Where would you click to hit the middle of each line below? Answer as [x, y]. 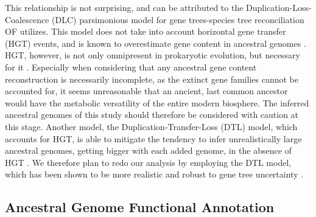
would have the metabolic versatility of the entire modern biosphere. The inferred [157, 102]
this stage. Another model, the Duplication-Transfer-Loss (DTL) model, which [151, 126]
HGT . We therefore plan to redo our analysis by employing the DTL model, [148, 162]
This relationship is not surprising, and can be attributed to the [124, 7]
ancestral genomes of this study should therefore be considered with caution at [152, 115]
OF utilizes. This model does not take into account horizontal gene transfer [146, 31]
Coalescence [27, 19]
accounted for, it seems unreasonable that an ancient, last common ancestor [146, 91]
